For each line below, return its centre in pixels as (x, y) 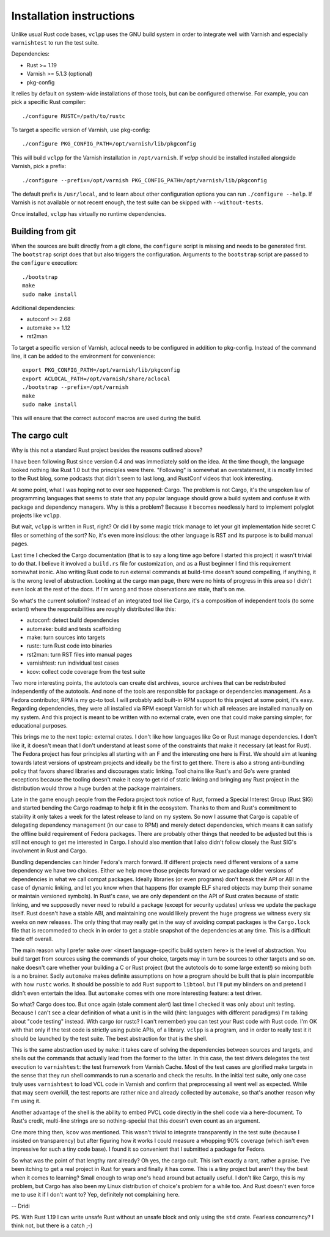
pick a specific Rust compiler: (49, 102)
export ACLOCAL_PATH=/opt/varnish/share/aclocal (96, 378)
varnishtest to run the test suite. (55, 42)
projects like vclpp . (36, 515)
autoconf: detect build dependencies (73, 620)
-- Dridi (20, 1206)
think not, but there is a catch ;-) (52, 1225)
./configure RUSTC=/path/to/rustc (74, 116)
